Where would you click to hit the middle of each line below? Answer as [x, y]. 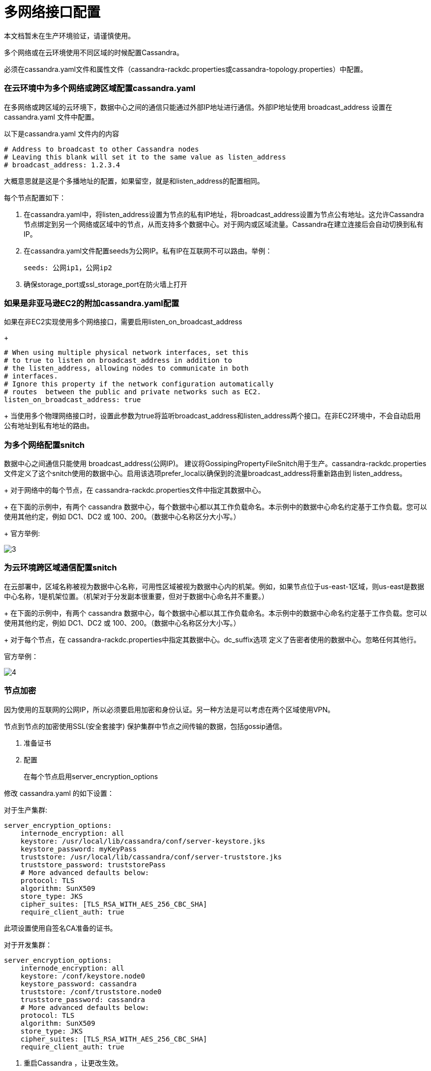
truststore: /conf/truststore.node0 [91, 992]
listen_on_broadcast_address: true [73, 400]
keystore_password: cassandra [78, 984]
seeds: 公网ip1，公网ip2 [68, 268]
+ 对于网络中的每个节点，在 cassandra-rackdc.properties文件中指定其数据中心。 [135, 490]
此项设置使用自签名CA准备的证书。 [61, 928]
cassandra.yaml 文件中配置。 [51, 117]
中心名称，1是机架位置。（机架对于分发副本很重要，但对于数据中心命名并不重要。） [136, 596]
